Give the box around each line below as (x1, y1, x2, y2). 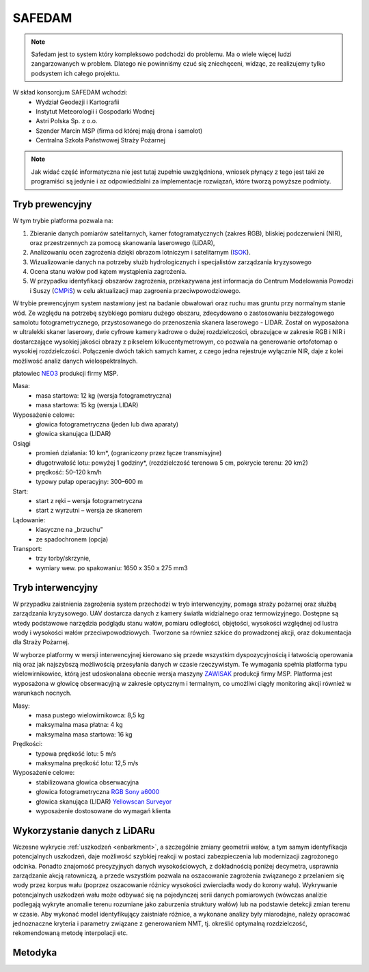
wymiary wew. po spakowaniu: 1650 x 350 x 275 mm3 (36, 563, 188, 572)
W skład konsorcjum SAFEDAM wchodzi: (12, 88, 128, 97)
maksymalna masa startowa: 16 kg (36, 730, 133, 739)
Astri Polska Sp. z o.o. (36, 117, 98, 125)
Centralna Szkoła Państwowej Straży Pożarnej (36, 136, 165, 144)
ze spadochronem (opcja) (36, 535, 109, 543)
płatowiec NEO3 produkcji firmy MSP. (12, 370, 119, 377)
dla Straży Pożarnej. (12, 638, 70, 646)
